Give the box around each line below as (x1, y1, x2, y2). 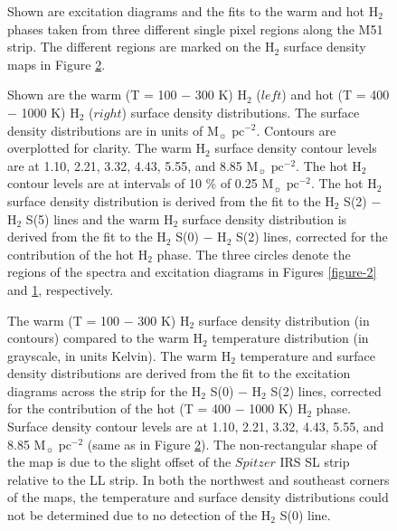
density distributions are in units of (7, 120, 203, 139)
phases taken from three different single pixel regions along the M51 (7, 19, 383, 38)
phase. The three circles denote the (156, 244, 351, 263)
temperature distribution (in (212, 328, 369, 347)
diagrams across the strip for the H (7, 381, 202, 400)
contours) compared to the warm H (7, 328, 203, 347)
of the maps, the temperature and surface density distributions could (7, 488, 389, 507)
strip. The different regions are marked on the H (7, 37, 275, 56)
